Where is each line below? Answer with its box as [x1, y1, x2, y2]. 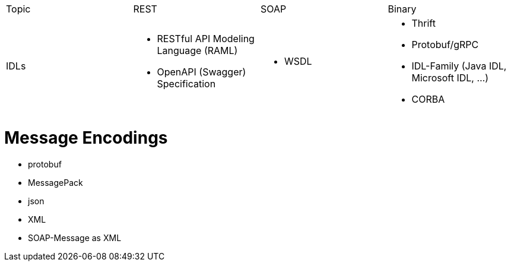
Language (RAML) [157, 45, 238, 56]
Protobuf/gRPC [411, 39, 479, 50]
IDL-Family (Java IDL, [411, 60, 507, 72]
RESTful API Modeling [157, 33, 255, 45]
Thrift [411, 17, 436, 29]
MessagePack [28, 177, 83, 188]
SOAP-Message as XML [28, 232, 122, 243]
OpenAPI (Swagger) [157, 66, 246, 78]
